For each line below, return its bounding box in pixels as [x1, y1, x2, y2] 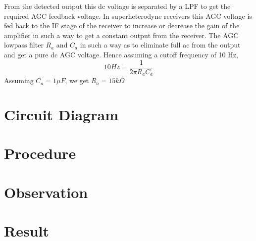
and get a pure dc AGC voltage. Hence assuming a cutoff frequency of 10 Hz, [4, 49, 238, 59]
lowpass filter [4, 40, 44, 50]
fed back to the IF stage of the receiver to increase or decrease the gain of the [4, 20, 240, 31]
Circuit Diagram [4, 104, 118, 124]
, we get [65, 75, 89, 86]
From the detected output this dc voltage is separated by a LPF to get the [4, 1, 231, 11]
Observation [4, 182, 88, 202]
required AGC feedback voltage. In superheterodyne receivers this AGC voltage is [4, 10, 252, 21]
